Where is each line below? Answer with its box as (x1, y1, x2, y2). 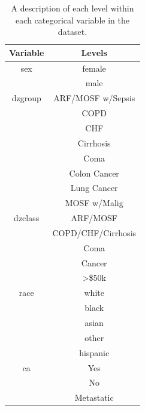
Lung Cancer (70, 181, 118, 194)
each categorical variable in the (16, 13, 129, 26)
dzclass (14, 212, 40, 224)
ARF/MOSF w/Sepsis (53, 92, 135, 104)
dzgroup (11, 92, 41, 104)
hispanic (79, 346, 110, 359)
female (82, 61, 106, 74)
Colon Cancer (69, 166, 119, 179)
